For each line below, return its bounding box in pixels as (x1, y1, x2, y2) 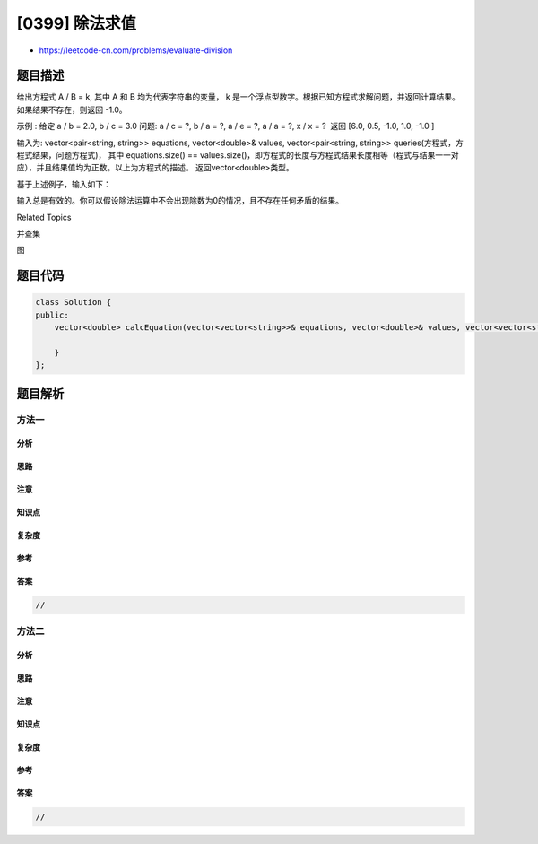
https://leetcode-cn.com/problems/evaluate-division (39, 45, 233, 56)
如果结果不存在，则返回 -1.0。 (16, 104, 127, 115)
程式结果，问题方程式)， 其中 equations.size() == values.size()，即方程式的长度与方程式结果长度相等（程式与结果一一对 (16, 150, 459, 161)
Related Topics (16, 212, 72, 222)
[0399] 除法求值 (16, 13, 137, 33)
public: (35, 309, 69, 320)
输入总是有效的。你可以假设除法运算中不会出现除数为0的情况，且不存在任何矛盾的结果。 (16, 196, 344, 206)
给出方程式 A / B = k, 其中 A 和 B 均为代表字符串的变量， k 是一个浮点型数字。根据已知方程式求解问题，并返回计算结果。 (16, 91, 461, 102)
